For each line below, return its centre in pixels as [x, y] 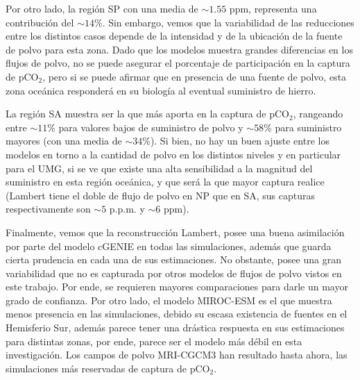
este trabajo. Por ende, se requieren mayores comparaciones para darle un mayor [177, 287]
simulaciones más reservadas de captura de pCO [108, 368]
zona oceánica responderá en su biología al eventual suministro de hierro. [161, 90]
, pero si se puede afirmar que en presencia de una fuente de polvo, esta [195, 76]
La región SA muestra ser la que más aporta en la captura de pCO [147, 114]
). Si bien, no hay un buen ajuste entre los [240, 141]
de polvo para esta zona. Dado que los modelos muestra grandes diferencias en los [179, 49]
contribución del [40, 22]
